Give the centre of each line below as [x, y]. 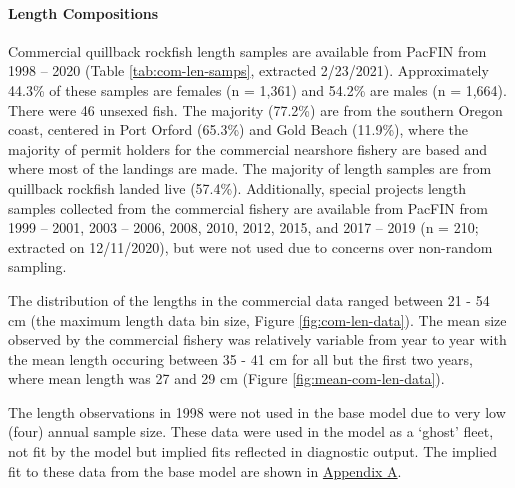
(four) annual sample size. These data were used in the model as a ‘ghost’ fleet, [251, 431]
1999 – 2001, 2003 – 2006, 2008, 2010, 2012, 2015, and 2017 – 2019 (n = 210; [243, 227]
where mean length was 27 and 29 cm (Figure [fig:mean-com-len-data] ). [226, 378]
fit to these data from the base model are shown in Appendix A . [205, 470]
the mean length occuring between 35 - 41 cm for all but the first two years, [240, 358]
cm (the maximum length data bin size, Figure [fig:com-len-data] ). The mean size [257, 319]
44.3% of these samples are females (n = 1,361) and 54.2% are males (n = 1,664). [257, 89]
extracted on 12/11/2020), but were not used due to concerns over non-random [250, 246]
